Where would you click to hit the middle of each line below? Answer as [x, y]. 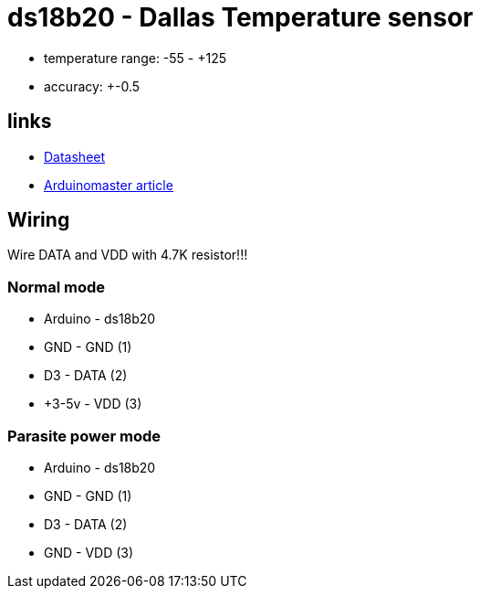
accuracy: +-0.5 [92, 86]
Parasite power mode [84, 436]
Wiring [39, 220]
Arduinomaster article [109, 185]
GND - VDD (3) [89, 552]
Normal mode [57, 287]
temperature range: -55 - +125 [136, 58]
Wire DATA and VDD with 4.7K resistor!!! [128, 255]
